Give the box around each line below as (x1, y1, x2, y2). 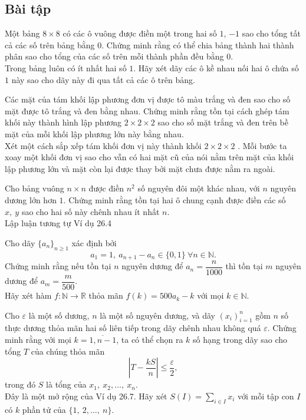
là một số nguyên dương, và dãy (100, 309, 215, 321)
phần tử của (22, 403, 66, 415)
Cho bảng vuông (5, 182, 64, 194)
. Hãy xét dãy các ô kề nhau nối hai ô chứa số (133, 61, 299, 74)
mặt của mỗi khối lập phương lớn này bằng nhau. (5, 127, 184, 140)
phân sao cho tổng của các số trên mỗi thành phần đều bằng (5, 50, 224, 62)
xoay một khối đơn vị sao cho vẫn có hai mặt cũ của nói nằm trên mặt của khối (5, 151, 294, 163)
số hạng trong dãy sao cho (193, 333, 288, 346)
